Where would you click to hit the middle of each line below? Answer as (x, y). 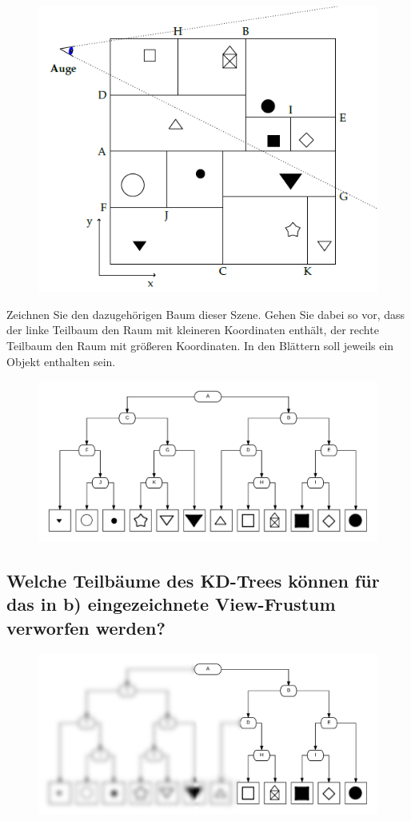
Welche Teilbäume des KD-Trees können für (193, 580)
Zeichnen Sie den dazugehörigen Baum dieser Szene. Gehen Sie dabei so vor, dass (206, 314)
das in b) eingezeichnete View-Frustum (171, 604)
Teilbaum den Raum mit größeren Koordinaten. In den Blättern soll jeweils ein (200, 346)
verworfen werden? (86, 627)
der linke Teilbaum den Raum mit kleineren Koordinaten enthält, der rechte (193, 330)
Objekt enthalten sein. (61, 361)
